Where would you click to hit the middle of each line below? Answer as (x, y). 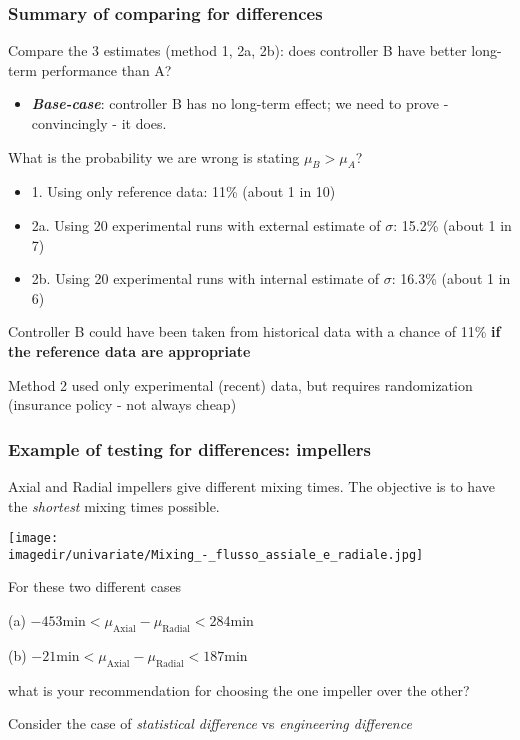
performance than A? (106, 69)
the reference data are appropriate (129, 350)
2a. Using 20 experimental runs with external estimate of (206, 224)
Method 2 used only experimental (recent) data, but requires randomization (240, 384)
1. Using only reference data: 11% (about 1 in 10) (183, 191)
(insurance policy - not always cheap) (122, 404)
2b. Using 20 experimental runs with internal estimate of (205, 278)
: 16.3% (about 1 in (451, 278)
